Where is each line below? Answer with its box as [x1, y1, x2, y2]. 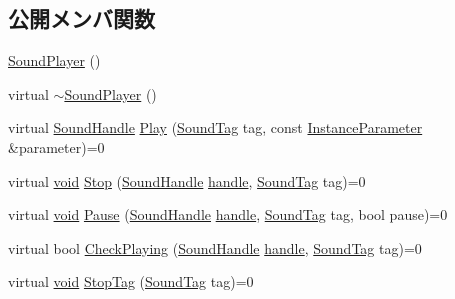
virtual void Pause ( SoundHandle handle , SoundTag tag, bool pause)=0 [8, 204, 448, 225]
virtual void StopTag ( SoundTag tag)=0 [8, 271, 254, 292]
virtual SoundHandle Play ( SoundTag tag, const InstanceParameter [8, 117, 423, 138]
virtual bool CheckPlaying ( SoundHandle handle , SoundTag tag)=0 [8, 237, 422, 258]
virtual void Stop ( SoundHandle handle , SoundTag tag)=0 [8, 170, 366, 191]
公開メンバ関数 [8, 3, 155, 34]
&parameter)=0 [8, 136, 105, 157]
